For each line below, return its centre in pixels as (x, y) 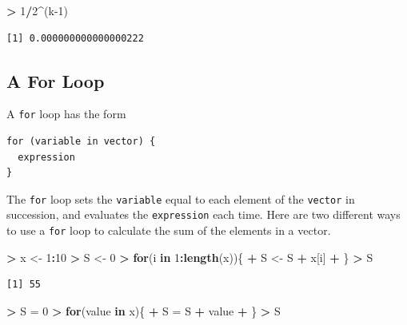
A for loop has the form (66, 114)
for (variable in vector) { (81, 142)
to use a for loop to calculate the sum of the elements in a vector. (169, 230)
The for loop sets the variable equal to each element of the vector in (181, 198)
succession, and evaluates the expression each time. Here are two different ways (203, 214)
